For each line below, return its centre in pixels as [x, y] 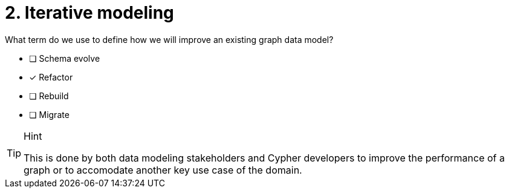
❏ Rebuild [49, 96]
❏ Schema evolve [65, 58]
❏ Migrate [49, 114]
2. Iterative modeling [89, 13]
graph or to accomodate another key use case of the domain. [163, 170]
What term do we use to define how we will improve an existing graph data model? [169, 39]
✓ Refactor [51, 77]
